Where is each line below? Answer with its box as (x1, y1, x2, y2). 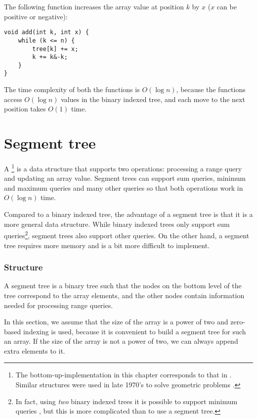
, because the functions (176, 84, 246, 95)
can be (216, 1, 237, 11)
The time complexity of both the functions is (4, 84, 140, 95)
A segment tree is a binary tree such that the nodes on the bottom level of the (4, 280, 242, 291)
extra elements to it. (4, 345, 65, 356)
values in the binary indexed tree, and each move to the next (61, 94, 245, 104)
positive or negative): (4, 11, 68, 21)
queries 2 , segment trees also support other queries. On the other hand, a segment (4, 229, 250, 240)
